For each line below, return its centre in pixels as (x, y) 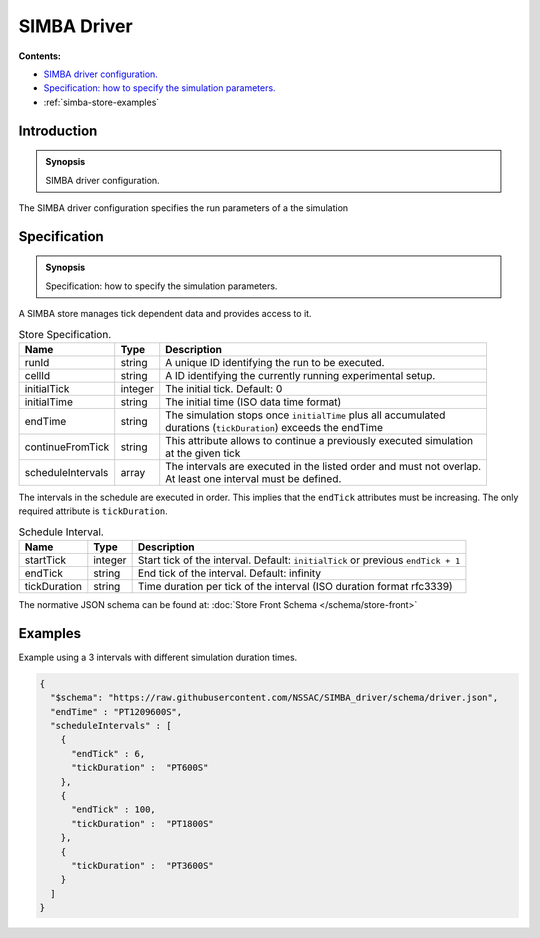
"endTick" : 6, (108, 753)
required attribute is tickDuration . (93, 511)
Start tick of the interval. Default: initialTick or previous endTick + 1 (299, 560)
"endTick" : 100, (114, 809)
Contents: (40, 56)
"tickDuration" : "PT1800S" (142, 823)
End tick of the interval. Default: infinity (229, 573)
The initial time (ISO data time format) (253, 402)
